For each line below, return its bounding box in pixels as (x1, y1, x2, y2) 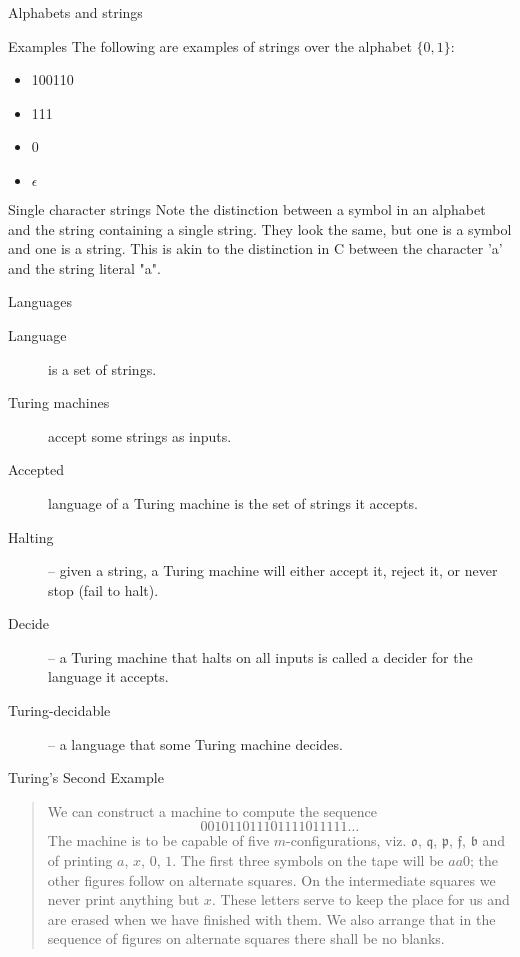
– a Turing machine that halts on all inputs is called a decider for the (48, 646, 473, 667)
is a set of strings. (48, 358, 157, 379)
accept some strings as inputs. (48, 425, 232, 446)
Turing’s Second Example (8, 767, 164, 788)
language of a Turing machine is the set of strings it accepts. (48, 492, 418, 513)
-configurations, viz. (286, 830, 407, 851)
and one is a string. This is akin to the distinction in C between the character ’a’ (8, 238, 503, 259)
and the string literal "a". (8, 257, 161, 278)
